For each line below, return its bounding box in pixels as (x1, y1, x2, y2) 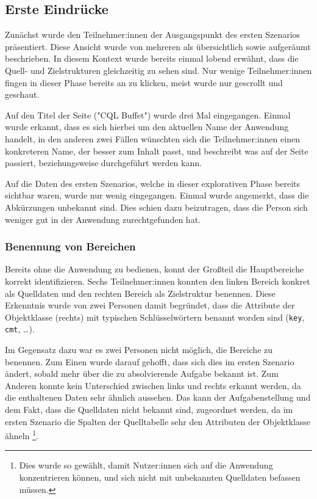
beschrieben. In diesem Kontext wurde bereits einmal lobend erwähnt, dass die (5, 52, 299, 65)
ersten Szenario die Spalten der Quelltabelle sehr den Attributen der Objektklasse (5, 415, 311, 428)
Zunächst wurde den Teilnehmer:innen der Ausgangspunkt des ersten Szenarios (5, 28, 301, 41)
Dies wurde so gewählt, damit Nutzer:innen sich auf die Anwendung (19, 459, 273, 472)
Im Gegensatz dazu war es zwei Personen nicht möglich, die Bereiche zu (5, 343, 273, 356)
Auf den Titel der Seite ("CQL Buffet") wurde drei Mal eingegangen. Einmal (5, 108, 291, 121)
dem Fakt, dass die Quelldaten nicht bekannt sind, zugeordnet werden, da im (5, 402, 293, 415)
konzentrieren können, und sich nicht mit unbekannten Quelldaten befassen (19, 471, 301, 484)
